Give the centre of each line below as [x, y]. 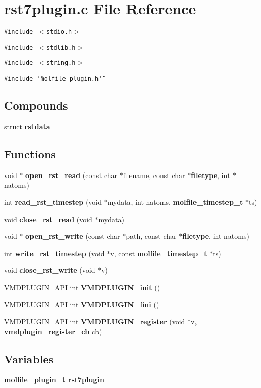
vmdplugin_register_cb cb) [53, 331]
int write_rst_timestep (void [54, 253]
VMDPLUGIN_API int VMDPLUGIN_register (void [95, 321]
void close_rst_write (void [50, 270]
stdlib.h [61, 47]
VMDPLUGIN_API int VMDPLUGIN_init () [82, 287]
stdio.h [59, 32]
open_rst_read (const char [71, 175]
